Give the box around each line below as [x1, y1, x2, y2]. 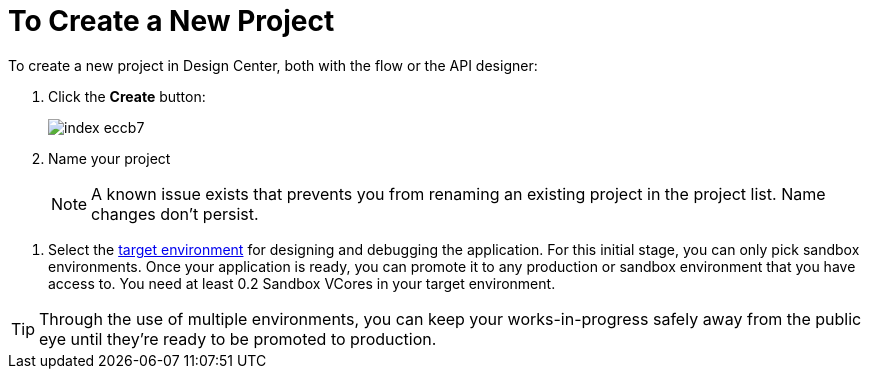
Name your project [48, 149, 171, 167]
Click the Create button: [48, 87, 206, 105]
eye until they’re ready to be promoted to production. [39, 328, 437, 349]
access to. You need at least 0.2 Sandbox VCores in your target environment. [48, 274, 556, 292]
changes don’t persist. [91, 203, 259, 224]
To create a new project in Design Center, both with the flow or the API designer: [8, 56, 538, 74]
